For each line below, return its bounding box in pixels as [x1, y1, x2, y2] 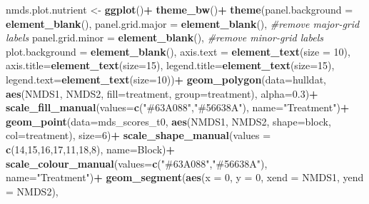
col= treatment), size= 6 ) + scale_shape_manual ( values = [6, 128, 271, 143]
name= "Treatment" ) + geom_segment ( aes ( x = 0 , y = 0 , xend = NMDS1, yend [6, 170, 364, 185]
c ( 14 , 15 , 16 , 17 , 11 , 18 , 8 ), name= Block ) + [6, 141, 176, 156]
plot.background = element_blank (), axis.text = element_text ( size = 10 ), [6, 44, 350, 58]
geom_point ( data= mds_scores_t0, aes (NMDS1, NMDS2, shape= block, [6, 113, 331, 128]
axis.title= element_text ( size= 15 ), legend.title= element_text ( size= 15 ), [6, 58, 335, 73]
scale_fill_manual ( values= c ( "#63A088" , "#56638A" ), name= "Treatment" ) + [6, 100, 350, 115]
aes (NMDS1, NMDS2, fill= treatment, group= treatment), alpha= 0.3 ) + [6, 86, 318, 101]
